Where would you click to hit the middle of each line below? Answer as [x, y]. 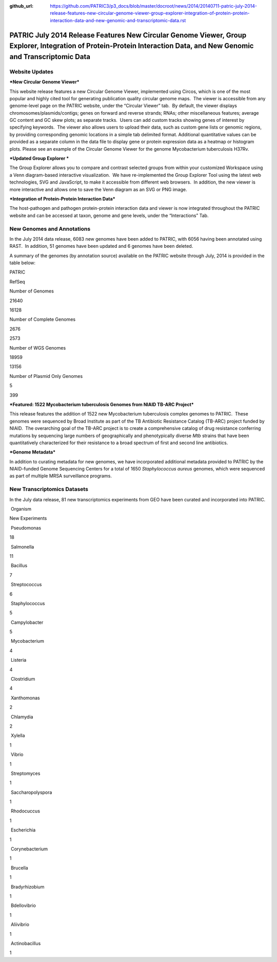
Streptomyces [25, 773]
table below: [23, 263]
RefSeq [17, 282]
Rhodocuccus [25, 811]
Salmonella [22, 547]
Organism [21, 509]
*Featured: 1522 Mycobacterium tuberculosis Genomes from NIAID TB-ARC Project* [102, 404]
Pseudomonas [26, 528]
